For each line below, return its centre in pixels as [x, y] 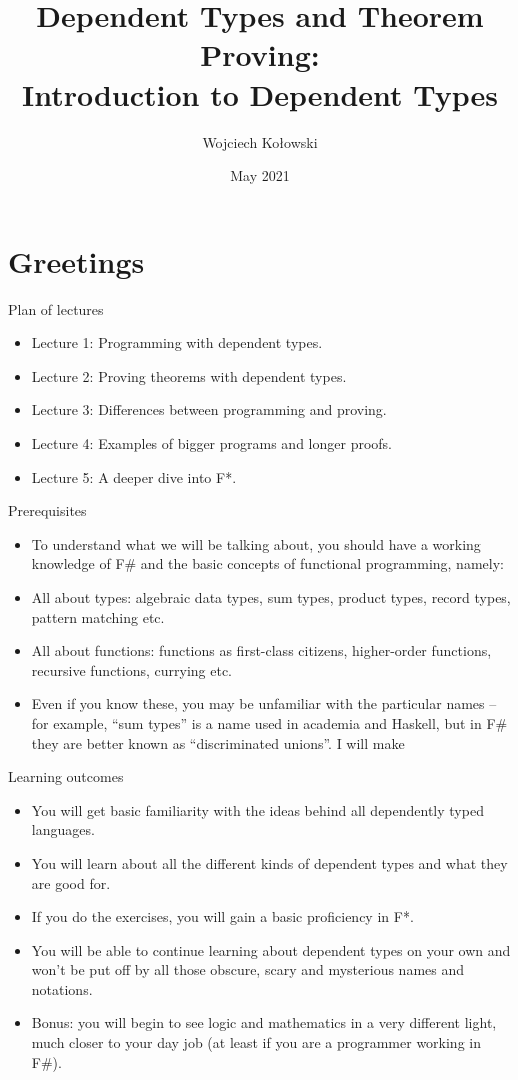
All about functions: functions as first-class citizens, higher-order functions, [261, 650]
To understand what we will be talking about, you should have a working [256, 543]
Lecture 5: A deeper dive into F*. [134, 476]
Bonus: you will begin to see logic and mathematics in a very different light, [264, 1022]
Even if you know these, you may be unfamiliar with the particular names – [264, 703]
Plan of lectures [56, 308]
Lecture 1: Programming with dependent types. [177, 342]
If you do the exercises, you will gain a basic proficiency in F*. [222, 916]
